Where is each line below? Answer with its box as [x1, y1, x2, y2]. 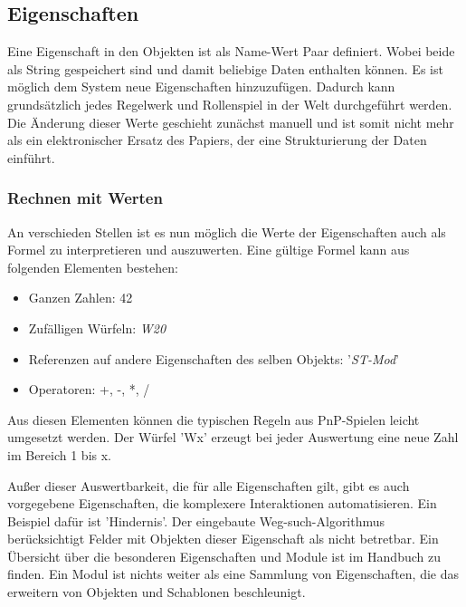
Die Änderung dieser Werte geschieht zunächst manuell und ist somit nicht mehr [7, 112, 454, 131]
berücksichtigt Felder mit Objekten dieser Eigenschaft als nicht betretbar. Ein [7, 529, 439, 548]
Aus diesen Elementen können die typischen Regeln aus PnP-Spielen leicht [7, 409, 420, 429]
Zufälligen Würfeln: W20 [28, 318, 166, 337]
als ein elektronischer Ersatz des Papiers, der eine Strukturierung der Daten [7, 130, 427, 149]
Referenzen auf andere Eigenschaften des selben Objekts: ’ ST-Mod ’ [28, 349, 399, 368]
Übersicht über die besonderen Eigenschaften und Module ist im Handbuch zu [7, 546, 441, 565]
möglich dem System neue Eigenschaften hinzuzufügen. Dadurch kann [7, 77, 395, 96]
